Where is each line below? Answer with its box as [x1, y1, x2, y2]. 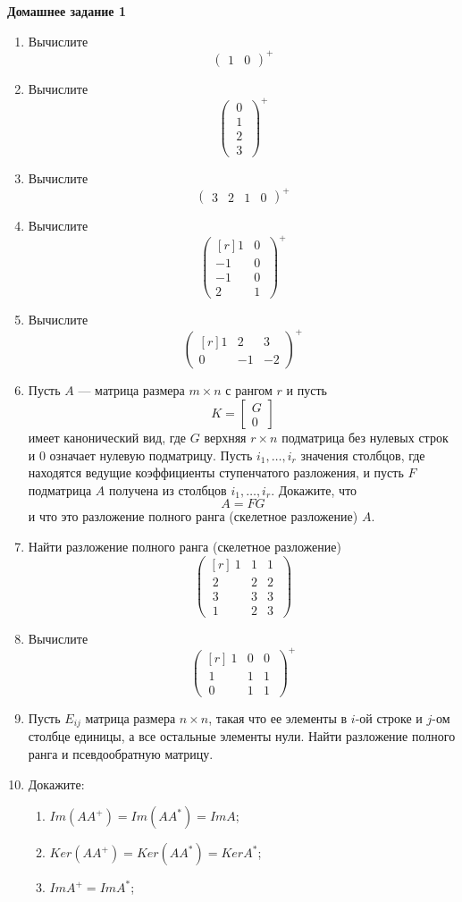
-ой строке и [355, 709, 423, 728]
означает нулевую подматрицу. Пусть [49, 445, 253, 464]
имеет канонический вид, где [28, 428, 187, 447]
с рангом [225, 381, 273, 400]
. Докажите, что [271, 480, 357, 499]
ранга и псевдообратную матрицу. [28, 745, 214, 763]
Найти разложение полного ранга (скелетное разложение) [28, 537, 341, 555]
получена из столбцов [108, 480, 227, 499]
